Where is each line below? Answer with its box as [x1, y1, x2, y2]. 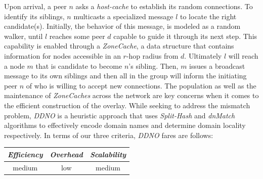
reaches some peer [49, 30, 105, 41]
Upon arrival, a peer [4, 1, 67, 11]
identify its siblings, [4, 11, 65, 21]
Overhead [50, 149, 83, 159]
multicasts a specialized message [73, 11, 173, 21]
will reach [228, 50, 258, 61]
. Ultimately [184, 50, 222, 61]
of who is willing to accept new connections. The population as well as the [26, 80, 256, 91]
